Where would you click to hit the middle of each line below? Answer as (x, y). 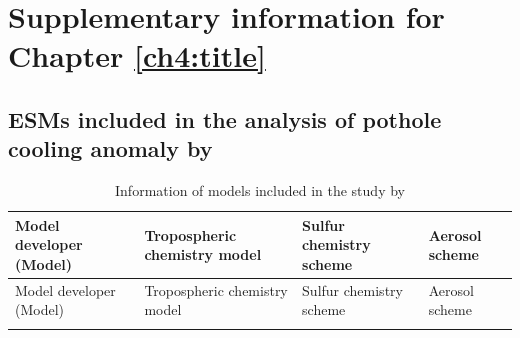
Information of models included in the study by (260, 190)
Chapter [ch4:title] (137, 55)
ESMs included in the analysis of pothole (225, 118)
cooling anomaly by (110, 148)
